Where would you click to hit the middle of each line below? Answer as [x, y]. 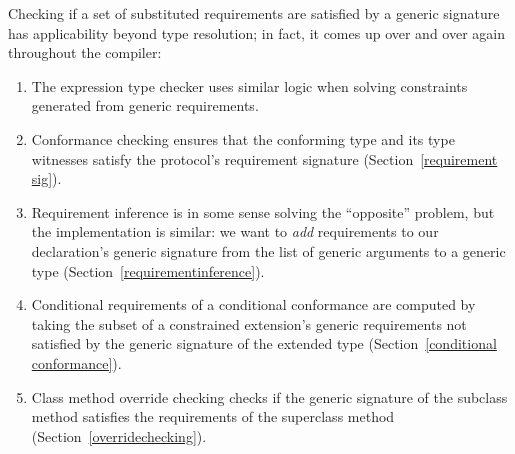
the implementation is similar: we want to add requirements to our [235, 231]
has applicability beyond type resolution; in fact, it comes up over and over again [256, 32]
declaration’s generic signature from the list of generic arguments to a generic [268, 250]
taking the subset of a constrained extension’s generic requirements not [249, 323]
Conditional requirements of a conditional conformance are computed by [253, 304]
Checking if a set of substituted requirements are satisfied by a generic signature [254, 13]
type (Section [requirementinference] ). [148, 270]
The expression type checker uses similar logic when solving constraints [249, 85]
